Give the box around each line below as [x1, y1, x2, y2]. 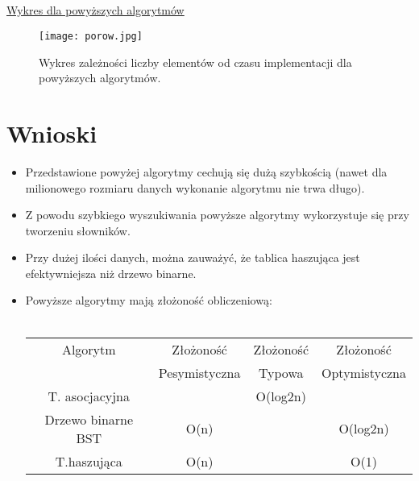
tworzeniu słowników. [25, 222, 131, 238]
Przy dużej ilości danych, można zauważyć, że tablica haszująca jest [25, 249, 360, 266]
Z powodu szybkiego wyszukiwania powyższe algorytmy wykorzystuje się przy [25, 206, 409, 223]
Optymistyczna [322, 363, 406, 382]
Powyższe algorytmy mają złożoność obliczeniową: [25, 292, 272, 309]
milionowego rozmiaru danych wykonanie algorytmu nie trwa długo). [25, 179, 365, 196]
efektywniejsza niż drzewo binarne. [25, 264, 197, 281]
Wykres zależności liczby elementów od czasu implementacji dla [39, 53, 352, 70]
